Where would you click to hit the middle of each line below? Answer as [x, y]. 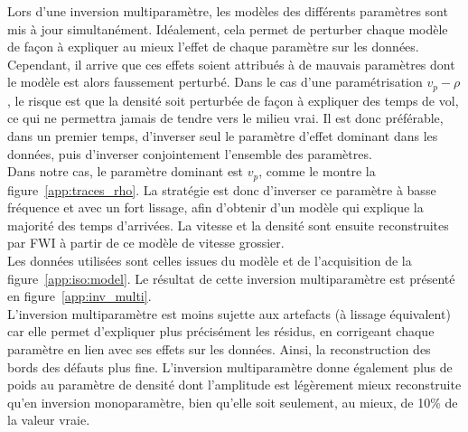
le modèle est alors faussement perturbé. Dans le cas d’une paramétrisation [215, 82]
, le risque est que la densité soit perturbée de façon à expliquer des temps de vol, [233, 100]
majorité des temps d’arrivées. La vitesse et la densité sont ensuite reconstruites [228, 225]
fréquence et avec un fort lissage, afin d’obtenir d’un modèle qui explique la [215, 207]
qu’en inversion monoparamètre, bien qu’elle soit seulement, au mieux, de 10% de [233, 402]
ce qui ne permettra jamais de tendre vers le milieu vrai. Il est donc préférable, [225, 118]
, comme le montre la [317, 171]
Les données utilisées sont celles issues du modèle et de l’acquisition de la [210, 261]
